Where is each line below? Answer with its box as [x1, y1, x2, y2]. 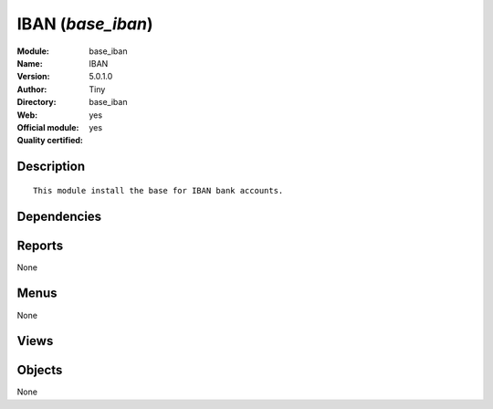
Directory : [16, 97, 57, 108]
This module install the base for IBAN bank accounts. [33, 185, 284, 195]
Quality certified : [16, 135, 84, 146]
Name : [16, 58, 43, 68]
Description [16, 159, 86, 174]
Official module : [16, 121, 79, 132]
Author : [16, 83, 47, 95]
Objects [16, 362, 63, 378]
